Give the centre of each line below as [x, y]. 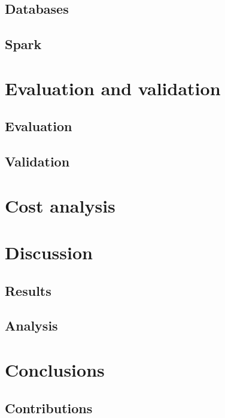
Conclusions [55, 369]
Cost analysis [60, 205]
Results [28, 290]
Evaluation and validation [113, 88]
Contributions [49, 408]
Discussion [49, 252]
